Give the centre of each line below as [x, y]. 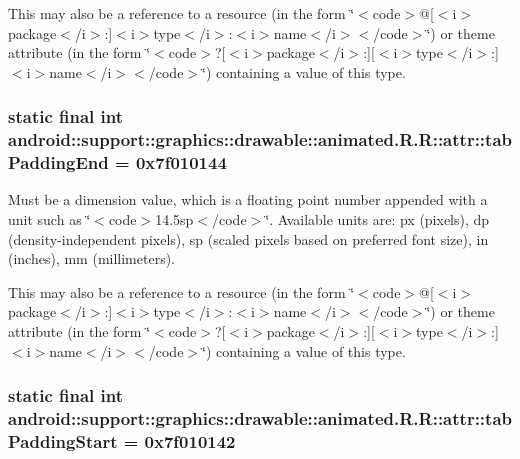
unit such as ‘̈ [49, 219]
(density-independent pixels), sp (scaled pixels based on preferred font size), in [248, 238]
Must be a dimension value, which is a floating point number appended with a [248, 199]
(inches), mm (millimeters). [92, 258]
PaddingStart [63, 440]
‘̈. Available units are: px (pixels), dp [377, 219]
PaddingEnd [58, 162]
